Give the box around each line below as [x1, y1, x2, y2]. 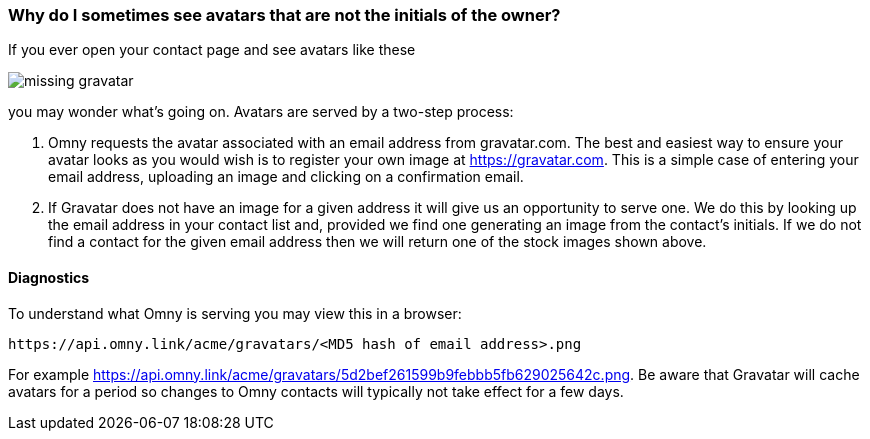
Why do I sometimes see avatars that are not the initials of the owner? [8, 5, 561, 25]
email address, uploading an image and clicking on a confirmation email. [48, 168, 524, 186]
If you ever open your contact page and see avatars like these [8, 41, 416, 59]
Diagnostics [8, 268, 90, 286]
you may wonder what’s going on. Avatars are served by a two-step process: [8, 103, 514, 121]
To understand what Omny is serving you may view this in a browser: [8, 304, 462, 322]
